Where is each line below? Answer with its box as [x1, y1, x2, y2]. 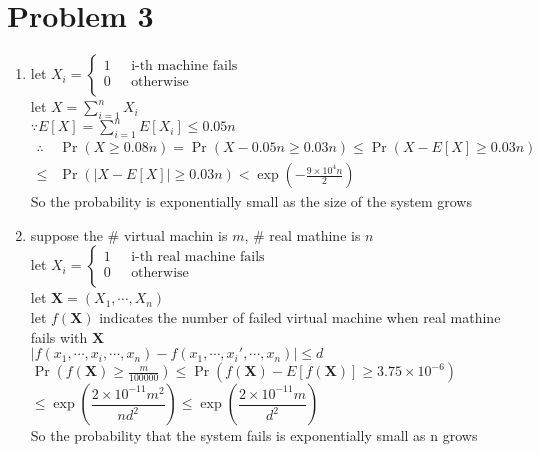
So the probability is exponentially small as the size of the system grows [30, 191, 472, 212]
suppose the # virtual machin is [30, 224, 228, 245]
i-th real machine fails [131, 249, 265, 264]
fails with [30, 326, 88, 347]
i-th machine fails [131, 58, 238, 73]
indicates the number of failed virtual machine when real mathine [99, 307, 501, 328]
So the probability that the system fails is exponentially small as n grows [30, 425, 478, 446]
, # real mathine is [244, 224, 361, 245]
